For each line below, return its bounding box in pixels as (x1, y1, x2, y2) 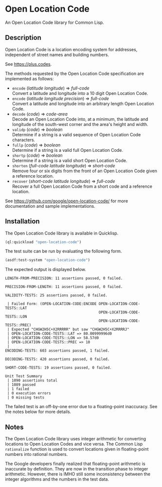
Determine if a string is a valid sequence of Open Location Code (12, 131, 141, 137)
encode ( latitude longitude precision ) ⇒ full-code (12, 95, 109, 101)
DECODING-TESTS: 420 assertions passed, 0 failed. (5, 357, 110, 362)
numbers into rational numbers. (5, 451, 68, 457)
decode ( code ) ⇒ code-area (12, 111, 68, 117)
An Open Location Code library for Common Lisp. (5, 19, 104, 25)
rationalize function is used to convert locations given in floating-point (5, 446, 149, 452)
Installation (5, 217, 40, 226)
